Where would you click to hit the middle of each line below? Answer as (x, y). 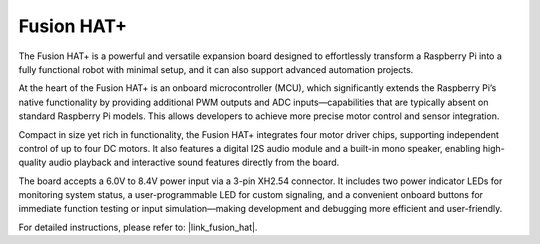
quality (32, 162)
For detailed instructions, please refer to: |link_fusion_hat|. (138, 227)
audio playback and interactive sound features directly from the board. (194, 162)
